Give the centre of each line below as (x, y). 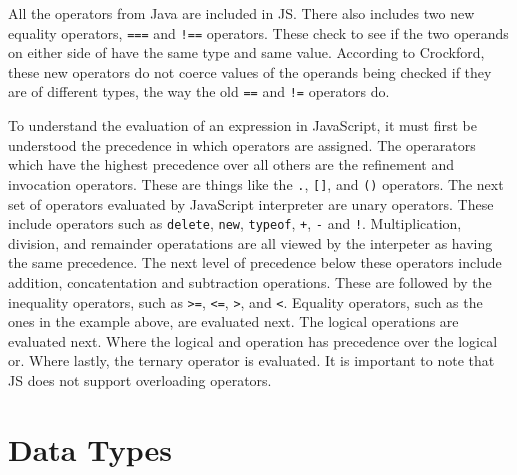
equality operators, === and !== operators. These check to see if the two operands (258, 32)
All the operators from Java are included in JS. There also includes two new (241, 13)
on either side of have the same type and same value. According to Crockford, (246, 52)
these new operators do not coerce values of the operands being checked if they (250, 71)
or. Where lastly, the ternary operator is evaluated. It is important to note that (251, 360)
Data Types (90, 448)
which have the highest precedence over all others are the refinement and (231, 164)
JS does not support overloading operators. (140, 380)
